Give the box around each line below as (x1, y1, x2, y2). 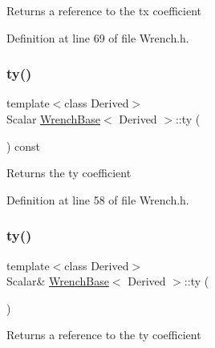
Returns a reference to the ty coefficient (6, 326, 201, 343)
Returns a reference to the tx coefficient (6, 2, 202, 18)
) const (6, 137, 41, 154)
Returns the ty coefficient (6, 164, 132, 181)
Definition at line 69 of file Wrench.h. (6, 29, 189, 46)
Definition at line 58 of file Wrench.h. (6, 191, 189, 208)
